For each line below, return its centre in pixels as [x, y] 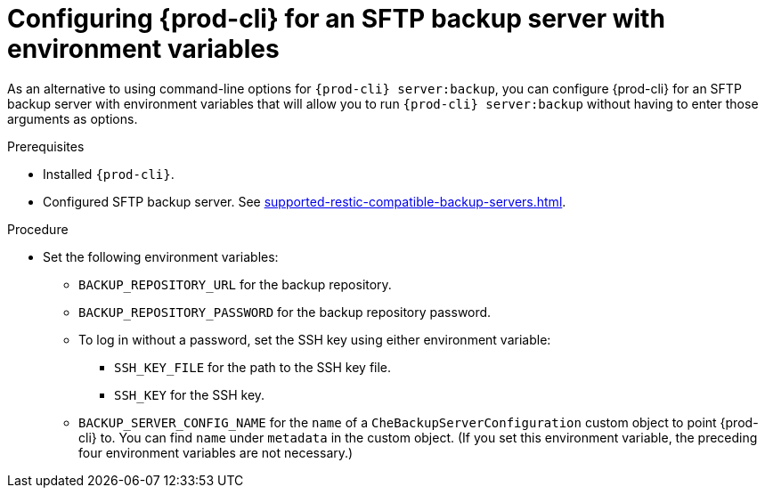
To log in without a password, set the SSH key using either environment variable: [315, 339]
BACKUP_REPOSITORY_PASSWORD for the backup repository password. [285, 312]
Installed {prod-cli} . [109, 174]
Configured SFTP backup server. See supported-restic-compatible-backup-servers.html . [305, 201]
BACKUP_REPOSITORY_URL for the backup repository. [235, 284]
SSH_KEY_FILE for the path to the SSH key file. [253, 367]
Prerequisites [46, 146]
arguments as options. [73, 118]
